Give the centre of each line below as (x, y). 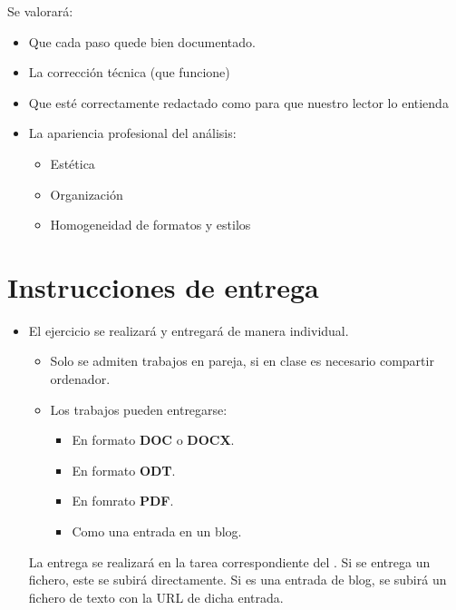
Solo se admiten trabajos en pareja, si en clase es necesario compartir (242, 361)
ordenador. (80, 379)
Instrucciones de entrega (163, 286)
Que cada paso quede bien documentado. (142, 41)
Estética (73, 163)
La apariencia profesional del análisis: (132, 133)
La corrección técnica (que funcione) (129, 72)
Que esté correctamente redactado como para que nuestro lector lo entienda (238, 102)
